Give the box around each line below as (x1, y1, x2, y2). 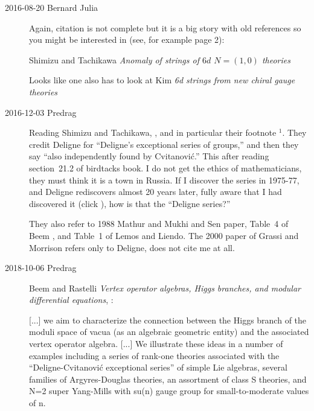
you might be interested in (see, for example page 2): (29, 33, 225, 46)
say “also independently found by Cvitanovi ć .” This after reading (29, 150, 269, 162)
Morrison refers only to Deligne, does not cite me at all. (29, 241, 235, 253)
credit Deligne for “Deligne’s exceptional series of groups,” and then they (29, 138, 299, 150)
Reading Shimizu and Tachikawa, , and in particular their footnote (29, 126, 277, 139)
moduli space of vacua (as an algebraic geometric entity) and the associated (29, 325, 309, 338)
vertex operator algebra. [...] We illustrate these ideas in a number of (29, 337, 283, 350)
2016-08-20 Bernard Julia (5, 1, 98, 13)
